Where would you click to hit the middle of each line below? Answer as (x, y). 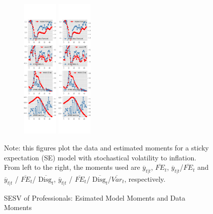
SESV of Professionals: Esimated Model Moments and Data (95, 197)
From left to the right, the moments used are (72, 167)
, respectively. (145, 179)
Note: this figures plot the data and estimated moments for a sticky (106, 148)
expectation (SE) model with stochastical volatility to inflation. (100, 157)
